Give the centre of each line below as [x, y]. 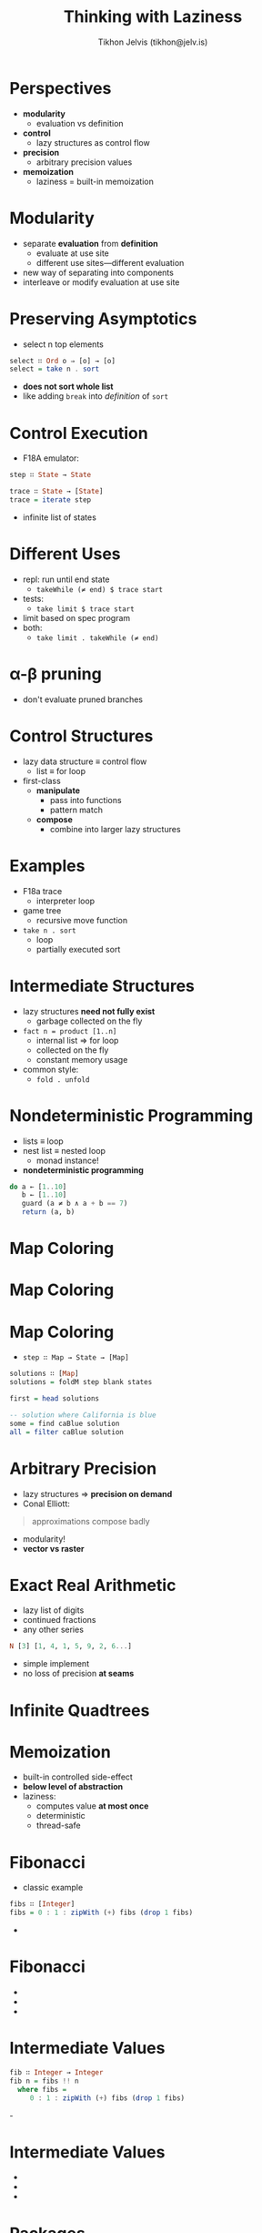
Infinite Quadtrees [80, 1710]
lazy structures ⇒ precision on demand [97, 1494]
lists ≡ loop [43, 1141]
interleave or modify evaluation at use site [101, 282]
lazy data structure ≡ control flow [85, 761]
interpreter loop [65, 901]
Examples [47, 866]
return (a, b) [48, 1212]
